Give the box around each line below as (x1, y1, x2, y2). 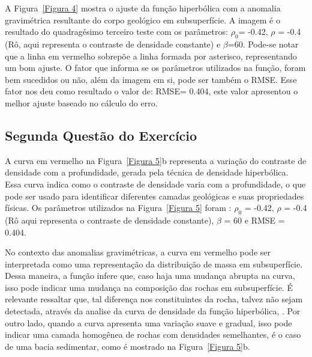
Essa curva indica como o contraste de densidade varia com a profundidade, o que (5, 177, 306, 190)
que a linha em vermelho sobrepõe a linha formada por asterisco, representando (5, 49, 297, 62)
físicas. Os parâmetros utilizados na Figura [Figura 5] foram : (5, 201, 232, 214)
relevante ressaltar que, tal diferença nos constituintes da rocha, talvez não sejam (5, 293, 303, 305)
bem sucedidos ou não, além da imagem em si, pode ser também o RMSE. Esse (5, 73, 297, 85)
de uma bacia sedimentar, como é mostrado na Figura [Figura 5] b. (5, 340, 250, 352)
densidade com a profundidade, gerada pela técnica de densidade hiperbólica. (5, 166, 289, 178)
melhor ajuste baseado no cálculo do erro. (5, 96, 158, 109)
